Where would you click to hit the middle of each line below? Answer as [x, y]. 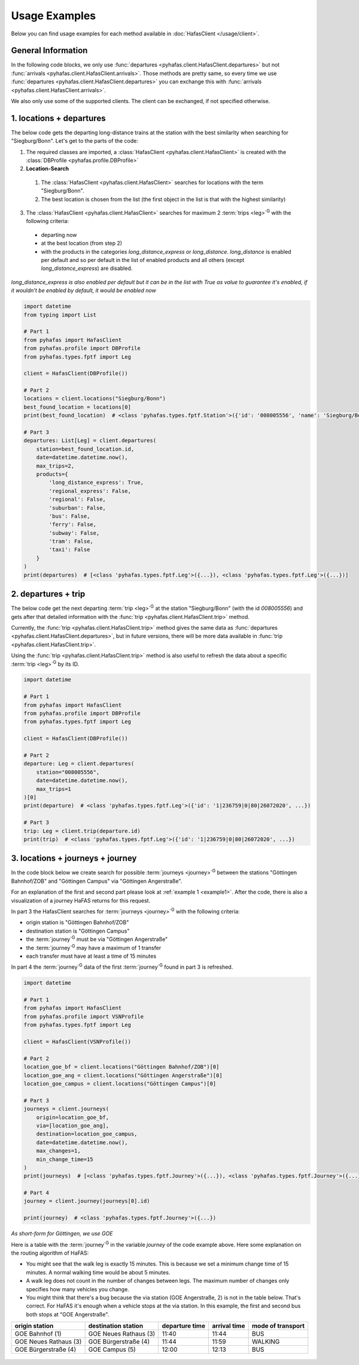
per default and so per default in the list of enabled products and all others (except [143, 260]
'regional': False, [77, 500]
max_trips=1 [54, 789]
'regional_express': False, [90, 491]
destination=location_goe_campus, [87, 1134]
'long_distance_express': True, [96, 482]
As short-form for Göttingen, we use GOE [62, 1234]
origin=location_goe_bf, [73, 1117]
